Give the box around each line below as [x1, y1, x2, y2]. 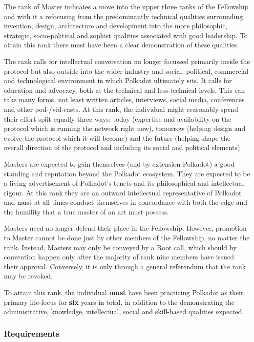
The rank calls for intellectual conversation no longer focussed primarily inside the [4, 56, 250, 66]
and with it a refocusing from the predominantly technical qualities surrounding [4, 11, 243, 21]
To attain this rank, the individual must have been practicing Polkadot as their [4, 287, 244, 298]
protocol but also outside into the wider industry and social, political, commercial [4, 65, 249, 76]
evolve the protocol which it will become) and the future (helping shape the [4, 132, 231, 143]
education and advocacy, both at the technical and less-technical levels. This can [4, 85, 245, 95]
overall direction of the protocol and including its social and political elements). [4, 142, 242, 152]
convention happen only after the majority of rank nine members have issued [4, 252, 234, 262]
